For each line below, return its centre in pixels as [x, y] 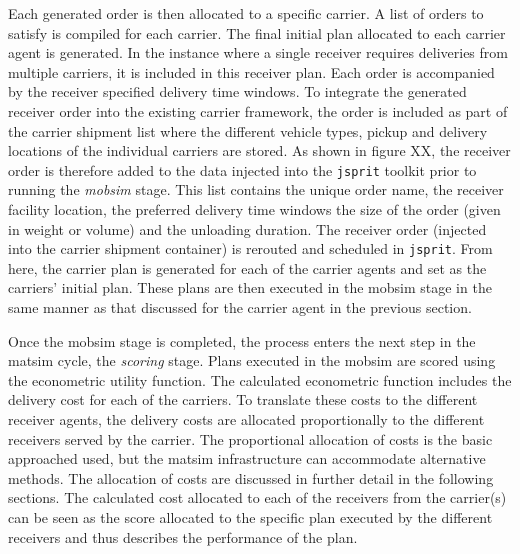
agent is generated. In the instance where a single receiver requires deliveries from [258, 52]
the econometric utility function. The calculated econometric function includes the [260, 379]
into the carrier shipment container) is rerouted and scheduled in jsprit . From [250, 248]
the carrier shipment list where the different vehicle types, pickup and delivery [248, 130]
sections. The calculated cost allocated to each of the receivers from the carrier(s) [257, 497]
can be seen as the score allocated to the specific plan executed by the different [250, 516]
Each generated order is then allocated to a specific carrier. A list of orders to [246, 13]
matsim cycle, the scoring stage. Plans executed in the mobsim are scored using [252, 360]
